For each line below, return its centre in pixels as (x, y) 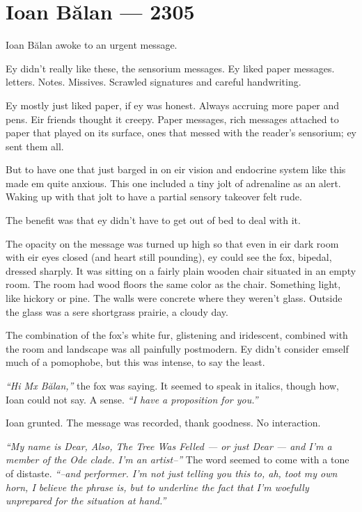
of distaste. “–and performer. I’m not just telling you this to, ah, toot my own (172, 473)
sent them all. (35, 146)
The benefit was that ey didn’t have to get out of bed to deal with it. (153, 220)
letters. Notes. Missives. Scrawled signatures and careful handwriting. (154, 82)
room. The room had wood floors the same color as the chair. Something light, (173, 284)
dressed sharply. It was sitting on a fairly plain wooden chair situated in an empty (181, 270)
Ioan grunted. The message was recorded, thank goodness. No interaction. (163, 423)
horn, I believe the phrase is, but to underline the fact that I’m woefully (157, 487)
